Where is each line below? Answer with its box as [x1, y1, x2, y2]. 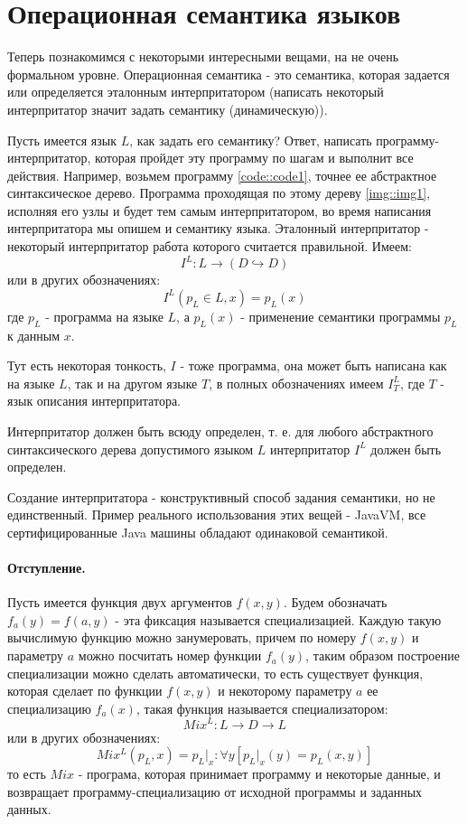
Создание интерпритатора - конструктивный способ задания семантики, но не [7, 487, 435, 506]
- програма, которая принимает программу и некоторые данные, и [78, 764, 441, 783]
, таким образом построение [305, 646, 460, 665]
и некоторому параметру [218, 681, 352, 700]
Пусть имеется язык [7, 130, 117, 149]
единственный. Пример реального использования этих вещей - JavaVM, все [7, 505, 426, 524]
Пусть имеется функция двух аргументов [7, 593, 232, 612]
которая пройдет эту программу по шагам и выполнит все [94, 148, 414, 167]
